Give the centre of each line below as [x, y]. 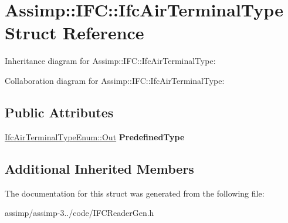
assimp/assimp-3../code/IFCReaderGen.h [79, 213]
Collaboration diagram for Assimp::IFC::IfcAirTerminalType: [115, 80]
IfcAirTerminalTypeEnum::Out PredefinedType [95, 136]
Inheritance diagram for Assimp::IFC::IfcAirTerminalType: [110, 61]
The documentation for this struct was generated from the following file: [135, 193]
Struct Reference [74, 33]
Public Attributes [59, 112]
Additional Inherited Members [99, 168]
